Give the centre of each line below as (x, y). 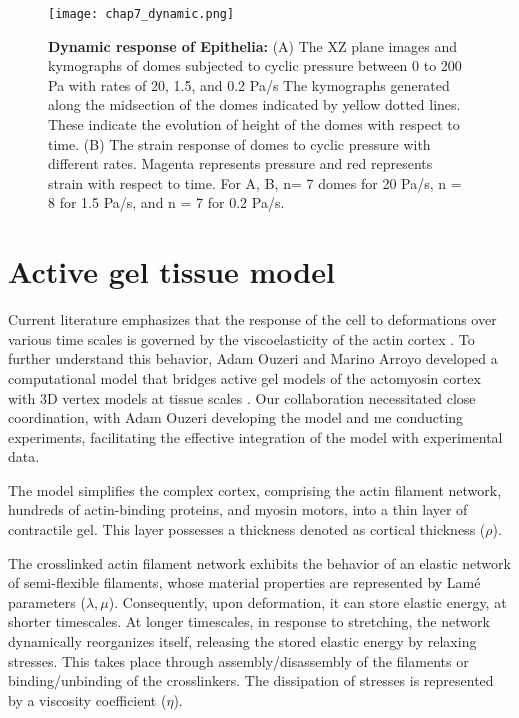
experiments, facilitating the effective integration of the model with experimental (255, 436)
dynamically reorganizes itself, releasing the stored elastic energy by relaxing (242, 641)
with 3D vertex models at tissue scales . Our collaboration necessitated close (242, 397)
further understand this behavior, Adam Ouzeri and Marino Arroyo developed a (253, 358)
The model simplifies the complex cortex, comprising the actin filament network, (255, 489)
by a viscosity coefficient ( (87, 699)
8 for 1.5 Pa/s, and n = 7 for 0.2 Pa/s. (166, 202)
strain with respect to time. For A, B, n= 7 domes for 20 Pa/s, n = (255, 182)
